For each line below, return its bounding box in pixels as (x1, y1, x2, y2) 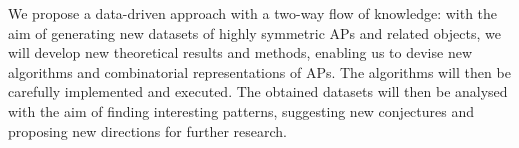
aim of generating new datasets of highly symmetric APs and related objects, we (8, 22, 501, 43)
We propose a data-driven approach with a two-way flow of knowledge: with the (8, 3, 498, 23)
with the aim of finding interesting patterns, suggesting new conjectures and (8, 100, 475, 121)
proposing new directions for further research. (8, 120, 287, 141)
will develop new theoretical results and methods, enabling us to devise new (8, 42, 473, 63)
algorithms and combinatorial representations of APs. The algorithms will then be (8, 61, 511, 82)
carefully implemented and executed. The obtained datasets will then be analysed (8, 81, 508, 102)
